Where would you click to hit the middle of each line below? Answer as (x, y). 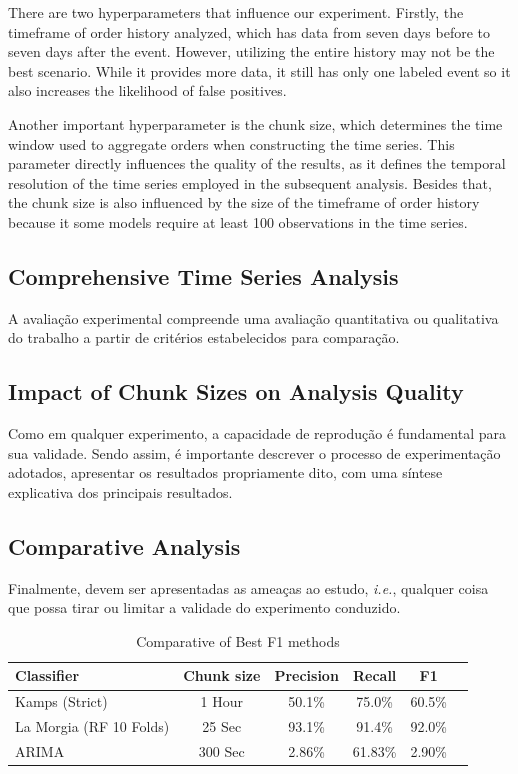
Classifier (47, 675)
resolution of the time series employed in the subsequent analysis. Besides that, (250, 182)
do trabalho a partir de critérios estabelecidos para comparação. (204, 337)
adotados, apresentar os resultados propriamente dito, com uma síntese (225, 472)
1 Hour (221, 701)
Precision (306, 675)
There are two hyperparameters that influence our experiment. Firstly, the (236, 12)
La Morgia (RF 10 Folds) (92, 726)
